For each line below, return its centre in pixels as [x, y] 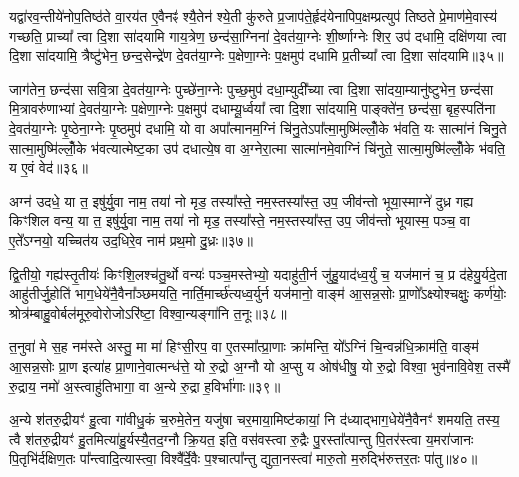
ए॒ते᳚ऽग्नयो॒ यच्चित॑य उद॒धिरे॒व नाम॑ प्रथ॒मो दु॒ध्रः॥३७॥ [131, 239]
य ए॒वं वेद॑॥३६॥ [48, 167]
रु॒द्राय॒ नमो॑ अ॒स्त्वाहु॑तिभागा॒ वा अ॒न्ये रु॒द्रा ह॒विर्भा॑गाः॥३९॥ [145, 385]
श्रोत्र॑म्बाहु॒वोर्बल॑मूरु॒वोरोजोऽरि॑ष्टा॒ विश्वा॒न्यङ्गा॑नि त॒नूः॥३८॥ [148, 312]
